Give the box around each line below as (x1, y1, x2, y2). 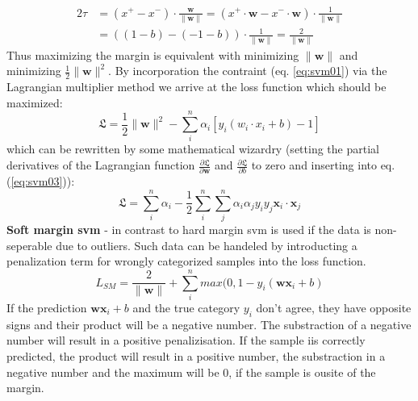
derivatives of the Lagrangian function (6, 157, 195, 173)
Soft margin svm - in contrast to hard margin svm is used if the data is (6, 221, 371, 238)
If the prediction (6, 299, 87, 315)
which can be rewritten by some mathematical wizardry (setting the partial (6, 140, 379, 157)
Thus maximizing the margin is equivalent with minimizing (6, 46, 299, 63)
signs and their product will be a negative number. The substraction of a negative (6, 315, 412, 332)
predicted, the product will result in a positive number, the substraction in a (6, 347, 386, 364)
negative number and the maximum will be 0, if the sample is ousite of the (6, 363, 376, 380)
